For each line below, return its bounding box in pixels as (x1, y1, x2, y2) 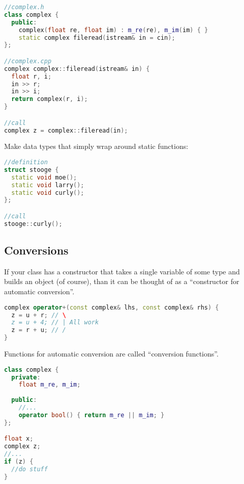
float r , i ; (11, 72, 52, 80)
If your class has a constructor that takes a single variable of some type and (4, 266, 240, 276)
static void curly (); (11, 189, 84, 196)
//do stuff (11, 465, 48, 473)
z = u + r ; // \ (11, 311, 66, 319)
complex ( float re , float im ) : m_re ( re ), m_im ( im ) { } (18, 26, 208, 34)
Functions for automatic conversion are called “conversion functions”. (4, 348, 219, 359)
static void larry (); (11, 181, 84, 189)
